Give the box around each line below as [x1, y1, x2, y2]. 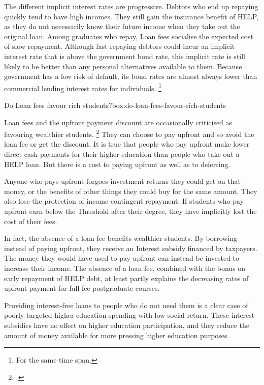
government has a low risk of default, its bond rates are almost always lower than [4, 71, 257, 81]
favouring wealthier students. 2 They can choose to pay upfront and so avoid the [4, 127, 254, 139]
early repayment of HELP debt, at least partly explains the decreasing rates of [4, 272, 249, 283]
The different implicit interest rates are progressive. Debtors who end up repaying [4, 1, 258, 11]
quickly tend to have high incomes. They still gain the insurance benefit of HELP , [4, 11, 259, 21]
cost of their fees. [4, 215, 57, 226]
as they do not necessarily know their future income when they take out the [4, 21, 240, 32]
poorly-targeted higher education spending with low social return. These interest [4, 310, 255, 320]
